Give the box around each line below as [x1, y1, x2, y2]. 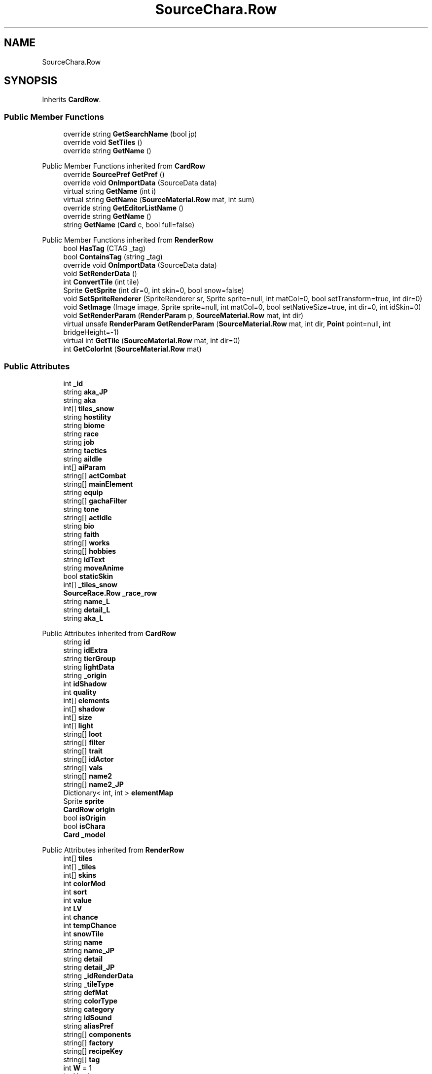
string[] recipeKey [63, 1046, 123, 1055]
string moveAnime [63, 563, 124, 572]
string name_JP [63, 946, 114, 955]
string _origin [63, 671, 107, 680]
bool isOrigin [63, 813, 106, 822]
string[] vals [63, 763, 103, 772]
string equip [63, 488, 103, 497]
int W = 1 [63, 1063, 92, 1072]
